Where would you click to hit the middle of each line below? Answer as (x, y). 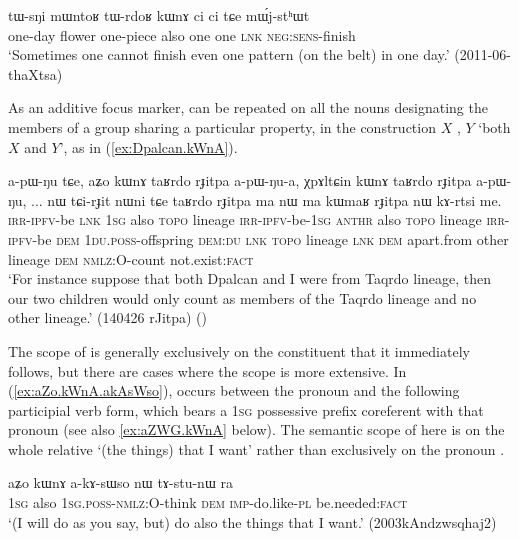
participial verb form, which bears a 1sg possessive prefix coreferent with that (246, 409)
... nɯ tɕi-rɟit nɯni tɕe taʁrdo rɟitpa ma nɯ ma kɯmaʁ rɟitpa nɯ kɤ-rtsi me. (266, 199)
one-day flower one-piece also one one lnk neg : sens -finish (182, 34)
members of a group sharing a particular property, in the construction (222, 126)
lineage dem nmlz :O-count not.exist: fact (131, 258)
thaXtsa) (35, 73)
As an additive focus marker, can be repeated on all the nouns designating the (248, 107)
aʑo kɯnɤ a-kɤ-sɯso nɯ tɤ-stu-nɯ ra (120, 482)
